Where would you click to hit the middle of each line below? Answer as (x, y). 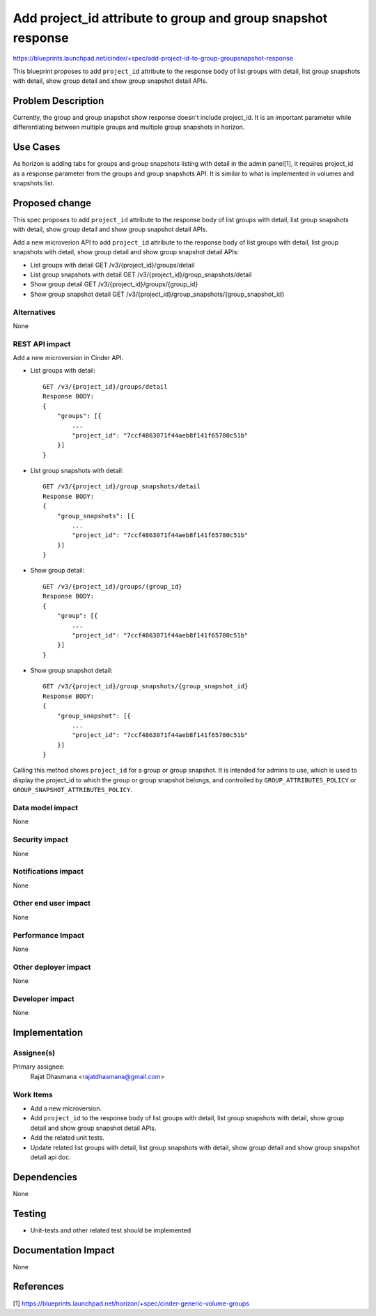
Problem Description (58, 101)
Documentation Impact (64, 1250)
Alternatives (34, 312)
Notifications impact (48, 872)
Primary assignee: (39, 1067)
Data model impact (46, 808)
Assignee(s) (34, 1053)
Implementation (48, 1033)
